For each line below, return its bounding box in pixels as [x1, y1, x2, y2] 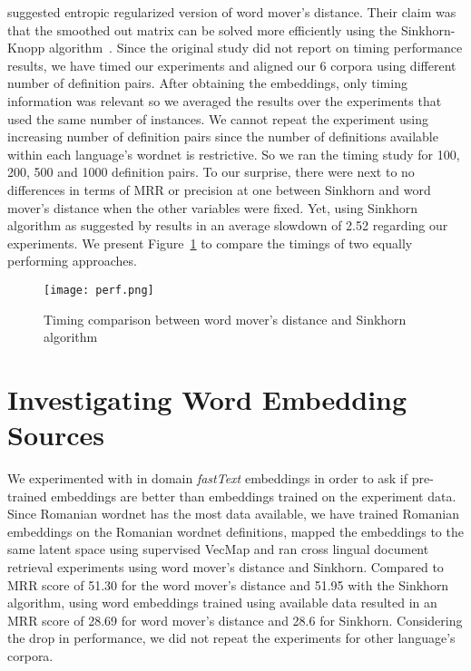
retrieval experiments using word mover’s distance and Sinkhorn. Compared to [7, 558, 444, 577]
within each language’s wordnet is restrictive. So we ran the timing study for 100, [7, 144, 460, 163]
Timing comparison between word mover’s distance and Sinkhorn [44, 309, 407, 328]
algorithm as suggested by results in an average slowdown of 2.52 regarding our [7, 216, 448, 235]
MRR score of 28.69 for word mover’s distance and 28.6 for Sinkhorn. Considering [7, 610, 463, 629]
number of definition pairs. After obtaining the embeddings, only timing [7, 73, 407, 92]
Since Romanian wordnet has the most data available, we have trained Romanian [7, 504, 459, 523]
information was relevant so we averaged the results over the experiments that [7, 91, 442, 110]
